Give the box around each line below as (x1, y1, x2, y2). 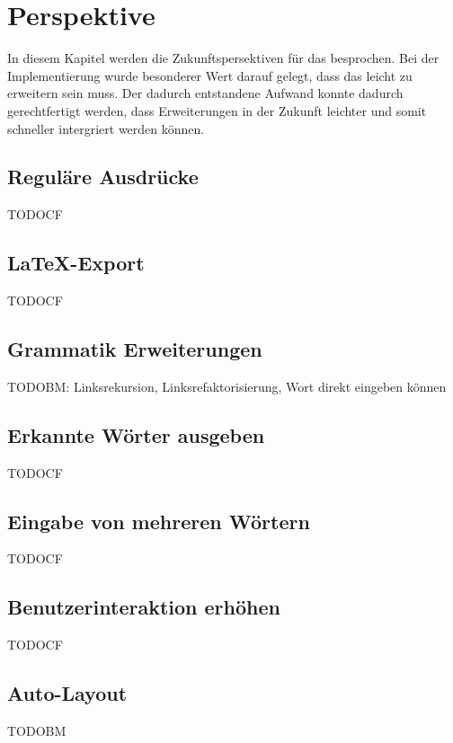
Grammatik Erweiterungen (7, 335, 262, 363)
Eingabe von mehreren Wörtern (7, 507, 310, 535)
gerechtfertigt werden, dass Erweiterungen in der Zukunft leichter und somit (7, 101, 427, 119)
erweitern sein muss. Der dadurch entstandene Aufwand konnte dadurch (7, 84, 404, 102)
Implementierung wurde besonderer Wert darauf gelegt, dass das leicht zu (7, 66, 413, 84)
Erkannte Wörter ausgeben (7, 420, 265, 448)
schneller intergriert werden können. (7, 119, 205, 137)
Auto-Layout (7, 679, 128, 707)
